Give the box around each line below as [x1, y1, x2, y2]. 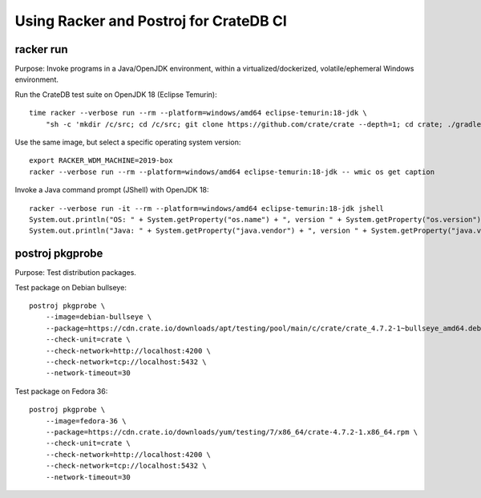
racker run [14, 43, 68, 56]
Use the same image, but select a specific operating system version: [14, 137, 241, 148]
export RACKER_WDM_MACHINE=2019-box [29, 156, 173, 165]
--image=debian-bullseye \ [45, 313, 152, 322]
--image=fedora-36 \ [45, 416, 127, 425]
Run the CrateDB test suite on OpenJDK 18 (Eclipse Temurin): [14, 89, 217, 99]
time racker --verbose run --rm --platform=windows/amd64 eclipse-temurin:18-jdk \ [29, 108, 368, 118]
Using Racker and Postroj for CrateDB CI [14, 12, 288, 30]
